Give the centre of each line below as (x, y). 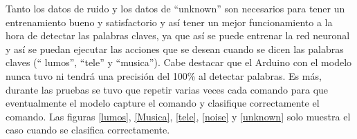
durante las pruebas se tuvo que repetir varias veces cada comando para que (167, 89)
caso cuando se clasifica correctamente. (88, 130)
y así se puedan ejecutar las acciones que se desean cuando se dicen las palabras (175, 49)
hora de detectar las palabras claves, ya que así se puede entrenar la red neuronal (178, 35)
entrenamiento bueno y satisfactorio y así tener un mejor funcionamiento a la (169, 22)
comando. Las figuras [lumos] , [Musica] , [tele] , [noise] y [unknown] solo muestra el (178, 116)
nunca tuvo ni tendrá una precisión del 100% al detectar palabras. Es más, (164, 75)
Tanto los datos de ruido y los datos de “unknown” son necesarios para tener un (175, 8)
